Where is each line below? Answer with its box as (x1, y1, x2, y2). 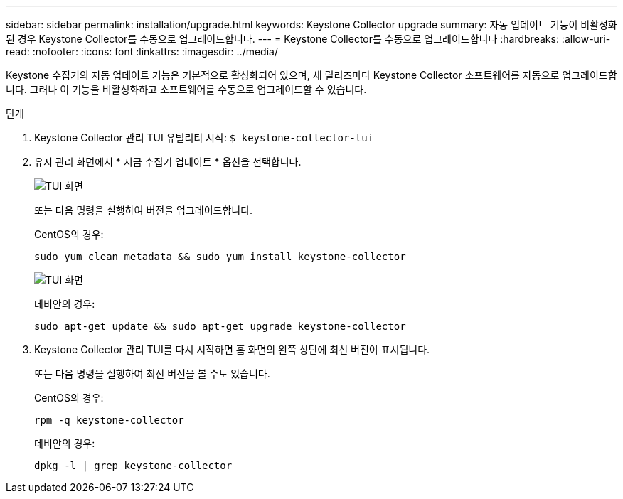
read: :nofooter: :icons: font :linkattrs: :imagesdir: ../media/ (6, 45, 278, 58)
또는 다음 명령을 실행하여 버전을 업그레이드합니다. (34, 204, 253, 216)
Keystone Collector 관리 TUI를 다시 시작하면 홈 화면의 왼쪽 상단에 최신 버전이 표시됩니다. (34, 343, 430, 355)
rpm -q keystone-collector (34, 414, 184, 426)
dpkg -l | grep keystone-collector (34, 460, 233, 471)
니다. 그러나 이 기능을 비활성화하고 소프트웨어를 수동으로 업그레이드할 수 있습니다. (6, 83, 367, 95)
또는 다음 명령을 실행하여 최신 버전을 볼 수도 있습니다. (34, 367, 270, 380)
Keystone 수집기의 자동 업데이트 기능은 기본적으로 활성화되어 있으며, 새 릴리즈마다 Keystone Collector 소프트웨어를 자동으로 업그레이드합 (6, 69, 617, 81)
